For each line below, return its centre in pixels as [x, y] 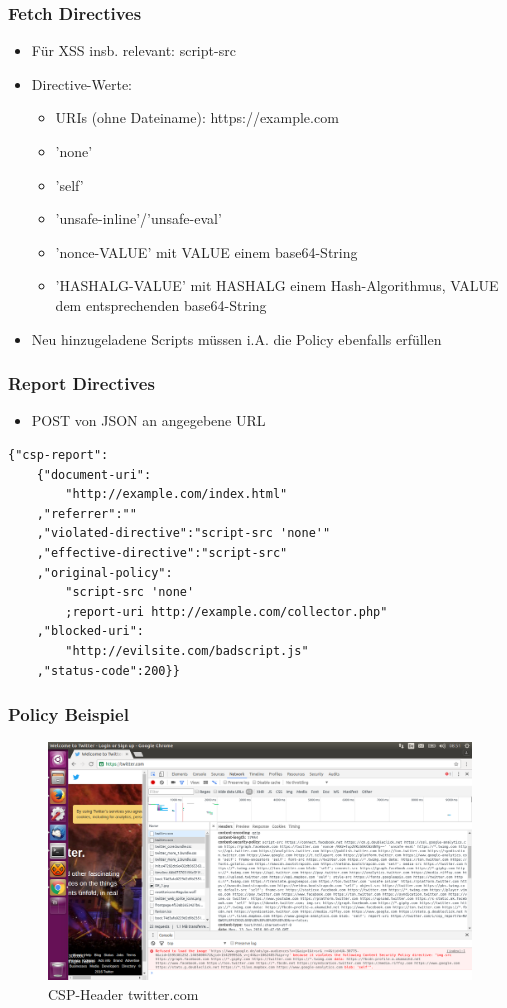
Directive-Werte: [82, 83]
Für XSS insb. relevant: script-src [133, 50]
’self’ [69, 184]
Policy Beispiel [68, 714]
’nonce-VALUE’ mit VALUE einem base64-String [206, 251]
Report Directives [81, 383]
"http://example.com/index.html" [176, 494]
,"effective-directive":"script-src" [162, 552]
